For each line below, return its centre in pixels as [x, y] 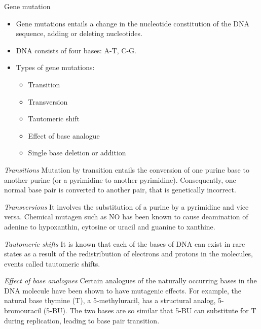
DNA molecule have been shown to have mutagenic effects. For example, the [123, 290]
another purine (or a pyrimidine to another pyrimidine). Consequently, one [120, 179]
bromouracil [23, 310]
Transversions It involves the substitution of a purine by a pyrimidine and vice [126, 206]
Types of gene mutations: [55, 67]
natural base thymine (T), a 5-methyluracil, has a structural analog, [110, 300]
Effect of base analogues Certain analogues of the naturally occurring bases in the [130, 281]
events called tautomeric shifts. [52, 263]
